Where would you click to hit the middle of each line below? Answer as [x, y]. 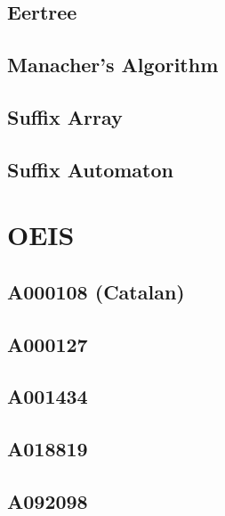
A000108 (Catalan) [96, 291]
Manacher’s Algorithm [113, 65]
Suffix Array [65, 116]
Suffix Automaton [90, 169]
